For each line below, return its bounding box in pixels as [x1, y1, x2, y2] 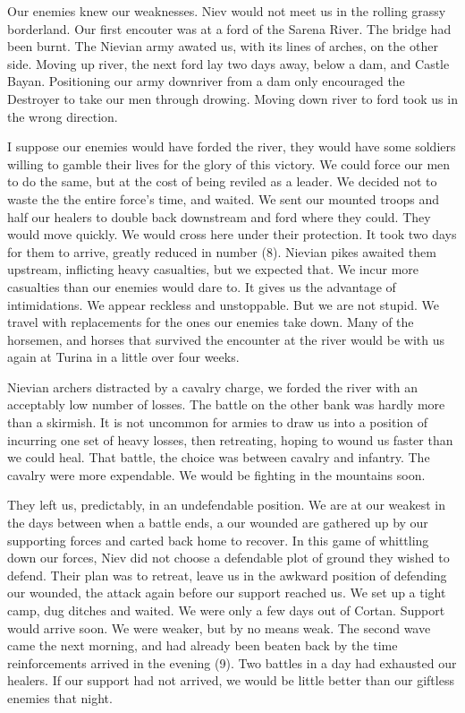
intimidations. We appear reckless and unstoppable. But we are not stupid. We [7, 295, 439, 314]
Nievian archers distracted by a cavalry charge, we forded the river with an [7, 377, 418, 396]
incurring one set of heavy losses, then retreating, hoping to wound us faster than [7, 430, 453, 449]
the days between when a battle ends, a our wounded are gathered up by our [7, 513, 428, 532]
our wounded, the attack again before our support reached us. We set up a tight [7, 583, 446, 602]
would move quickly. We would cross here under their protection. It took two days [7, 225, 457, 244]
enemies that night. [7, 688, 113, 707]
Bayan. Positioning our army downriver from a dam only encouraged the [7, 72, 405, 90]
